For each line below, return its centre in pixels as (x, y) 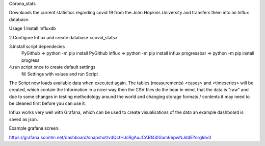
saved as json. (24, 119)
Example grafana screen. (34, 128)
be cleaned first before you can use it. (48, 103)
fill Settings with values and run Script (60, 74)
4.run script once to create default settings (52, 67)
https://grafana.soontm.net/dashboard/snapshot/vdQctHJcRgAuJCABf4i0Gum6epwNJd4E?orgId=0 (110, 137)
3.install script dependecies (37, 46)
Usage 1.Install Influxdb (33, 28)
